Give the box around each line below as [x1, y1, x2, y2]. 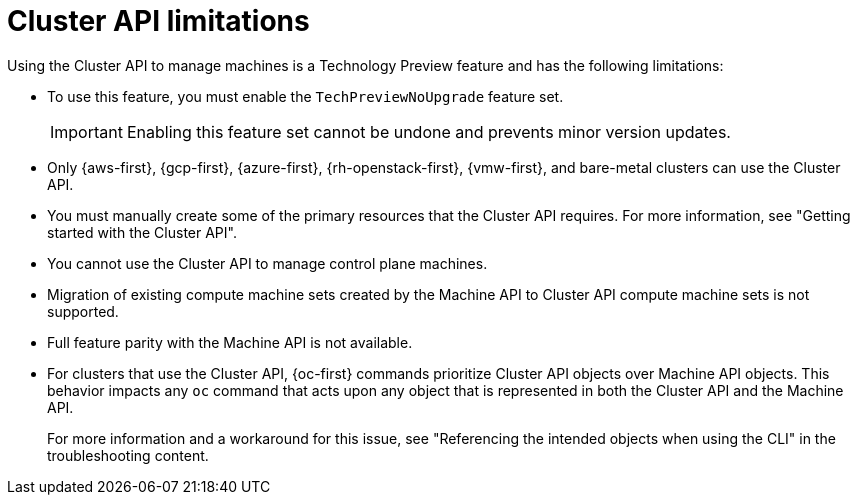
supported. [47, 302, 119, 320]
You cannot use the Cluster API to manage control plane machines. [47, 254, 488, 272]
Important [50, 121, 123, 142]
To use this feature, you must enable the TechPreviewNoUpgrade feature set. [47, 87, 564, 105]
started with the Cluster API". [47, 223, 237, 241]
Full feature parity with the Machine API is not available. [47, 333, 413, 351]
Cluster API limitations [7, 4, 310, 38]
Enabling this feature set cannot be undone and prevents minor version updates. [126, 121, 731, 142]
